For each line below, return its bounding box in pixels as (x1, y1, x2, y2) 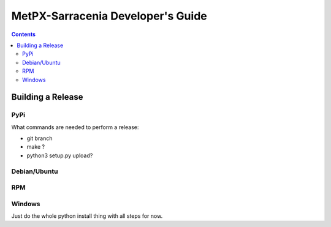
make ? (26, 143, 45, 151)
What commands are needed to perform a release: (11, 123, 139, 131)
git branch (26, 135, 53, 142)
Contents (11, 31, 36, 38)
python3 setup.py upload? (26, 152, 93, 159)
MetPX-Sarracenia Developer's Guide (11, 9, 208, 23)
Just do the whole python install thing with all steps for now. (11, 212, 163, 220)
